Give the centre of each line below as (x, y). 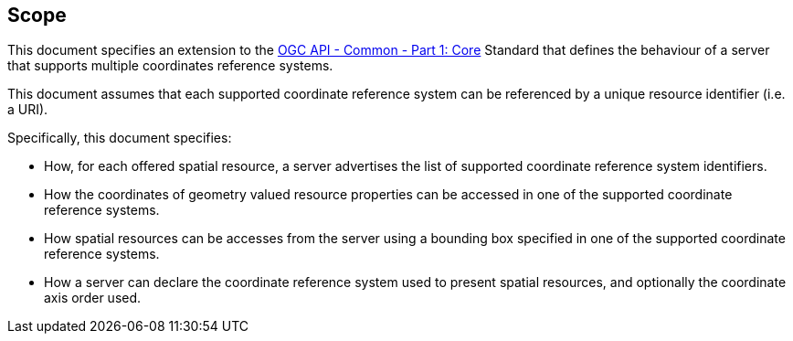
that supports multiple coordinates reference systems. (170, 66)
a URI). (28, 110)
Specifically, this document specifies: (120, 138)
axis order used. (93, 298)
